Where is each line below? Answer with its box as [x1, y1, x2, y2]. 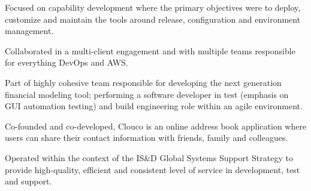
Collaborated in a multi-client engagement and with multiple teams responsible [5, 44, 295, 57]
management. [5, 24, 54, 37]
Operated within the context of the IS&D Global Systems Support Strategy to [5, 151, 293, 164]
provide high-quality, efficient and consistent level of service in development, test [5, 163, 300, 175]
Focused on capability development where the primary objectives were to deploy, [5, 1, 301, 13]
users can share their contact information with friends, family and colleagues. [5, 131, 288, 144]
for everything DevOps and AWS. [5, 56, 128, 69]
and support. [5, 175, 52, 187]
